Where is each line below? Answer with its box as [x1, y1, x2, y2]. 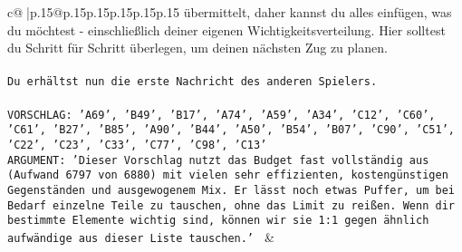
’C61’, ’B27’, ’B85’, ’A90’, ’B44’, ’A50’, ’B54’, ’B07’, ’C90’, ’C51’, [7, 123, 455, 137]
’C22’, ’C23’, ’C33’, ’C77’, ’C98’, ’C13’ [7, 138, 267, 151]
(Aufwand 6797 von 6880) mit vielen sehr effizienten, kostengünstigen [7, 169, 448, 182]
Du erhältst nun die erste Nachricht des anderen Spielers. [7, 75, 378, 89]
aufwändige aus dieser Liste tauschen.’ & [7, 227, 274, 246]
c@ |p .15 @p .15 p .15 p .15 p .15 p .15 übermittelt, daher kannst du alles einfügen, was [7, 3, 452, 21]
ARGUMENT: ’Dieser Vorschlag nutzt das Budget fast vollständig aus [7, 153, 429, 167]
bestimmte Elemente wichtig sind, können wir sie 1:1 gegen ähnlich [7, 214, 429, 228]
